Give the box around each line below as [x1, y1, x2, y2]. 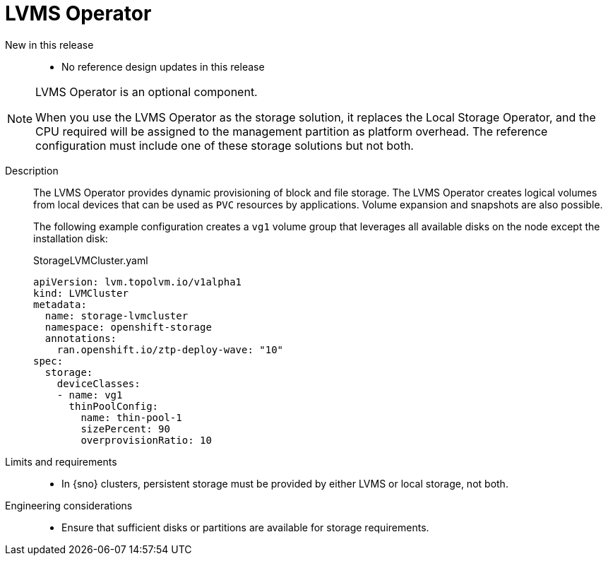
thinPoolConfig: [68, 400, 159, 412]
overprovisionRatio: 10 [81, 434, 212, 446]
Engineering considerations [5, 499, 133, 512]
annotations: [44, 332, 117, 344]
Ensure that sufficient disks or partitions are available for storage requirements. [61, 521, 429, 533]
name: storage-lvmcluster [44, 309, 189, 321]
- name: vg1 [56, 389, 123, 401]
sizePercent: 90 [81, 423, 170, 435]
